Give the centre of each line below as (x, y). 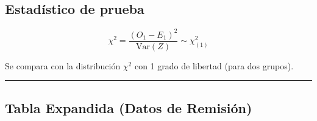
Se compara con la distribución (63, 65)
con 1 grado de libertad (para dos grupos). (214, 65)
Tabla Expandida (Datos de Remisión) (129, 107)
